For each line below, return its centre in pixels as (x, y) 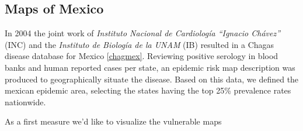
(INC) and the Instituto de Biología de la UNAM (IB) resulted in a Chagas (140, 44)
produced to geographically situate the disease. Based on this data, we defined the (152, 79)
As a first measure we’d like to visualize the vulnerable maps (113, 121)
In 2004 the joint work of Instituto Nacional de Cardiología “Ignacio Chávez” (143, 33)
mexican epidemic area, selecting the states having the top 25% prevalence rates (148, 90)
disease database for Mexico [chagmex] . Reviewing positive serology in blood (142, 56)
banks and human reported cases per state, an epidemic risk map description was (150, 67)
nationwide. (25, 101)
